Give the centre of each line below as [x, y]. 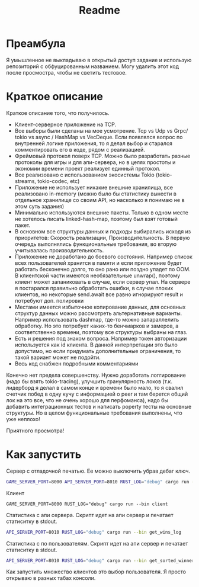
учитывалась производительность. [59, 250]
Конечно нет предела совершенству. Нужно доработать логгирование [96, 375]
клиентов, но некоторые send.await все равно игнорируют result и [99, 294]
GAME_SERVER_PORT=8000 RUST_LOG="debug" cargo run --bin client [87, 504]
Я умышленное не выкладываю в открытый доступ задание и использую [99, 60]
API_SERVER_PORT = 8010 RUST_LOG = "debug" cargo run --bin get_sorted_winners [102, 560]
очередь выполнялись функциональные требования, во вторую [96, 244]
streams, [25, 181]
